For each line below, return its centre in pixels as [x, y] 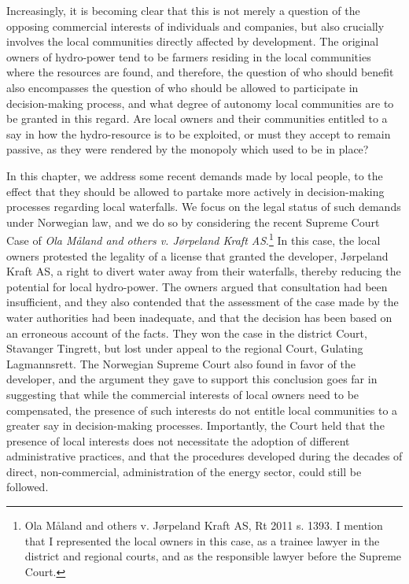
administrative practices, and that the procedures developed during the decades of [204, 456]
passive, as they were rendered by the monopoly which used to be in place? [188, 149]
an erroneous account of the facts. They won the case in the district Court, [187, 333]
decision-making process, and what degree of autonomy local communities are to [200, 103]
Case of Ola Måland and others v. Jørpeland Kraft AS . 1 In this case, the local [193, 239]
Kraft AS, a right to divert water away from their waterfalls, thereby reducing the [204, 271]
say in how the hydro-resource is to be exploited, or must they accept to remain [199, 133]
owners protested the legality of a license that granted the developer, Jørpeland [197, 255]
